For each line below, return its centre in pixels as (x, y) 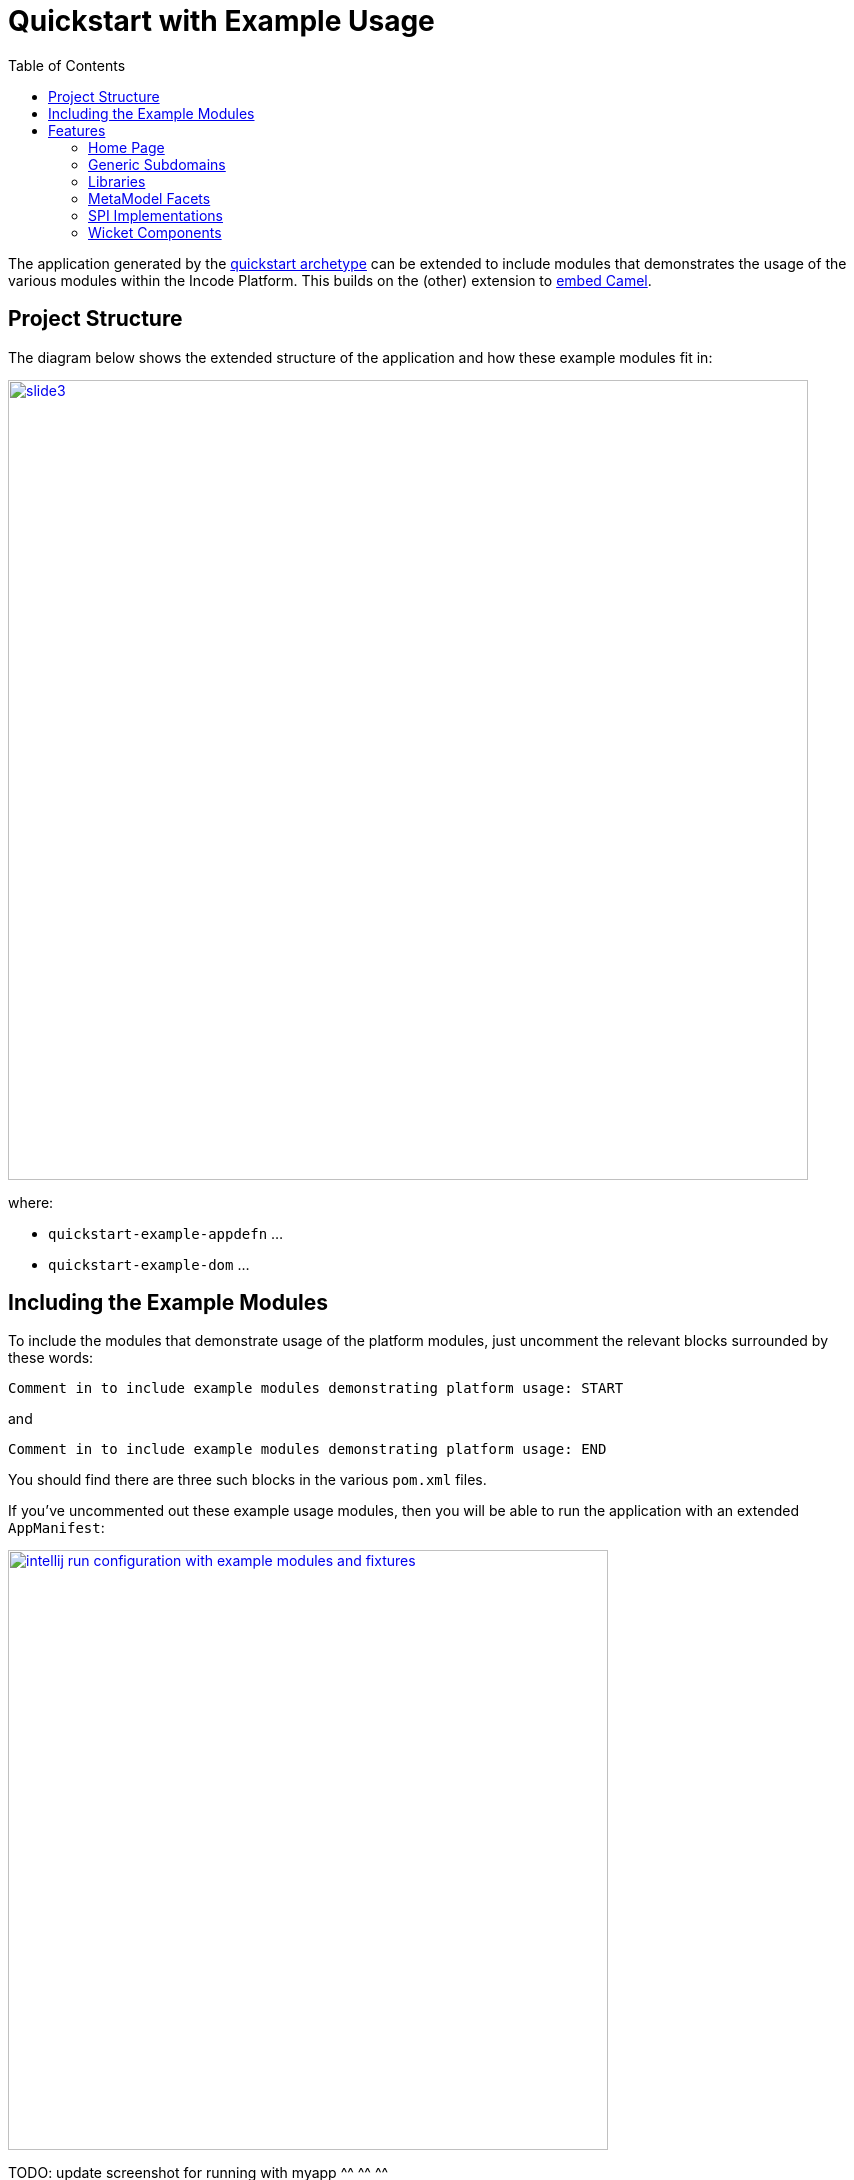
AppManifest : (56, 1528)
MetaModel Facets (149, 198)
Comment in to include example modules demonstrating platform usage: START (316, 1388)
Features (77, 130)
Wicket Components (155, 232)
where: (31, 1202)
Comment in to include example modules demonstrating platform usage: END (307, 1449)
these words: (51, 1358)
